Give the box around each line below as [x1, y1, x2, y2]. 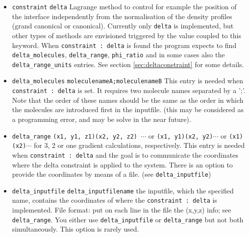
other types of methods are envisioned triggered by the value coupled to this [12, 30, 241, 40]
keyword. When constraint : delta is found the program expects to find [12, 40, 237, 50]
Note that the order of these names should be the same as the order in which [12, 95, 244, 105]
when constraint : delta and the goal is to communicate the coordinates [12, 149, 238, 160]
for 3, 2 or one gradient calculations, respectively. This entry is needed [33, 140, 245, 150]
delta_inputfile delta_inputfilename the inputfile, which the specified [12, 185, 234, 195]
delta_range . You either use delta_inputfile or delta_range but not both [12, 214, 244, 224]
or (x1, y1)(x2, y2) [148, 130, 213, 141]
